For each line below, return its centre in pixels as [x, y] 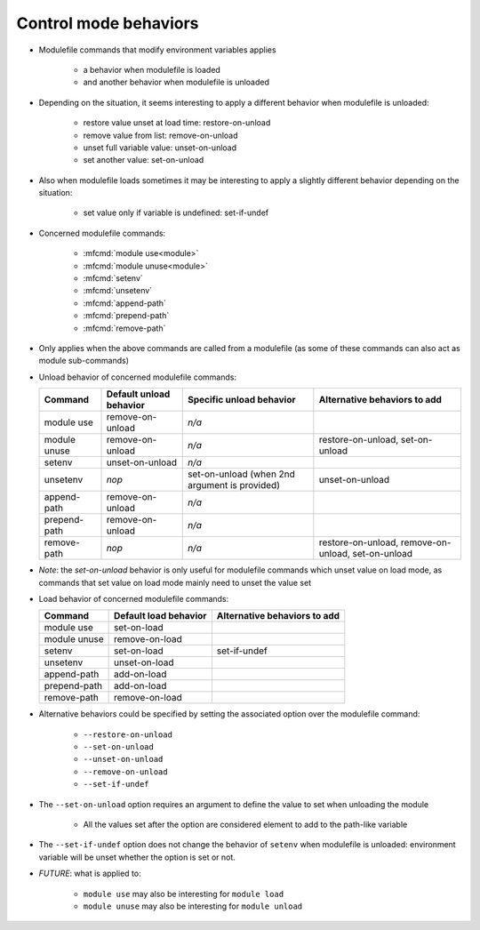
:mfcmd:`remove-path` [124, 328]
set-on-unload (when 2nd [241, 474]
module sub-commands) [84, 361]
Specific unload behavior [242, 400]
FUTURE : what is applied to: [90, 874]
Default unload [138, 394]
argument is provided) [233, 485]
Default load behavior [160, 616]
